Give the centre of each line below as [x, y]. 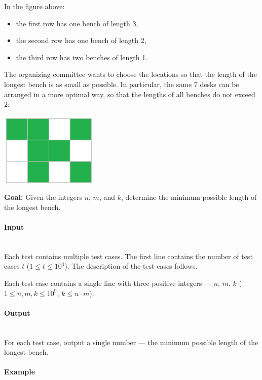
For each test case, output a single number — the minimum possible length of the [131, 342]
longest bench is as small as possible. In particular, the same [98, 84]
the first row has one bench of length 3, [77, 23]
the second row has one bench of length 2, [81, 40]
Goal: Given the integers [43, 197]
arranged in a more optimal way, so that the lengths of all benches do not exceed [130, 94]
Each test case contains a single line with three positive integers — [108, 283]
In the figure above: [34, 6]
